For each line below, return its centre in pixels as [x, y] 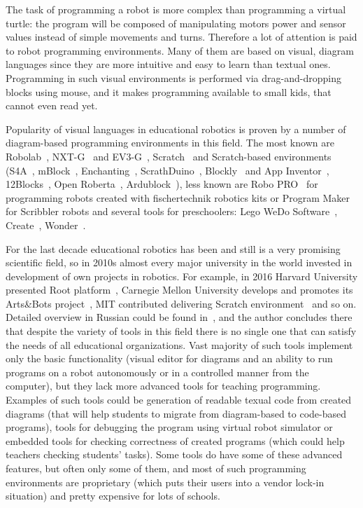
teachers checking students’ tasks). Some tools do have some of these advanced [174, 454]
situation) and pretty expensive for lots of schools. [113, 496]
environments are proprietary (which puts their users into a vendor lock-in [165, 482]
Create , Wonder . [46, 225]
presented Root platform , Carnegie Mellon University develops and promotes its [179, 290]
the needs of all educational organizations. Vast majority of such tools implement [179, 344]
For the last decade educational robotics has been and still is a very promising [173, 248]
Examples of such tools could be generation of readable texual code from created [179, 400]
